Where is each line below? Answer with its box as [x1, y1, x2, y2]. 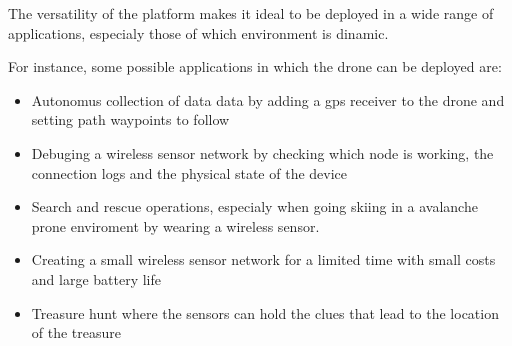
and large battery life [31, 268, 162, 289]
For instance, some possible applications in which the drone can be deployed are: [8, 56, 502, 77]
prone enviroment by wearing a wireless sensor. [31, 215, 320, 236]
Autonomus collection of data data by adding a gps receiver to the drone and [31, 89, 505, 110]
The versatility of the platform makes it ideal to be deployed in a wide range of [8, 3, 494, 23]
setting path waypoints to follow [31, 109, 230, 130]
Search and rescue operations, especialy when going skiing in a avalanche [31, 196, 478, 217]
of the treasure [31, 322, 122, 343]
